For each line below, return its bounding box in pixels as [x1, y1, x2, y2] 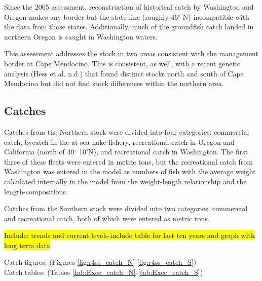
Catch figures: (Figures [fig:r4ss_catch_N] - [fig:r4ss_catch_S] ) [4, 257, 197, 267]
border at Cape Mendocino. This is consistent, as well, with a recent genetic [4, 58, 240, 68]
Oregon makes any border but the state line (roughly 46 [4, 11, 178, 22]
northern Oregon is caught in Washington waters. [4, 31, 158, 42]
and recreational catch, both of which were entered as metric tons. [4, 213, 210, 223]
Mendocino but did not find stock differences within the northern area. [4, 78, 224, 89]
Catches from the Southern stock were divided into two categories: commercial [4, 203, 248, 214]
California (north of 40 [4, 146, 74, 157]
